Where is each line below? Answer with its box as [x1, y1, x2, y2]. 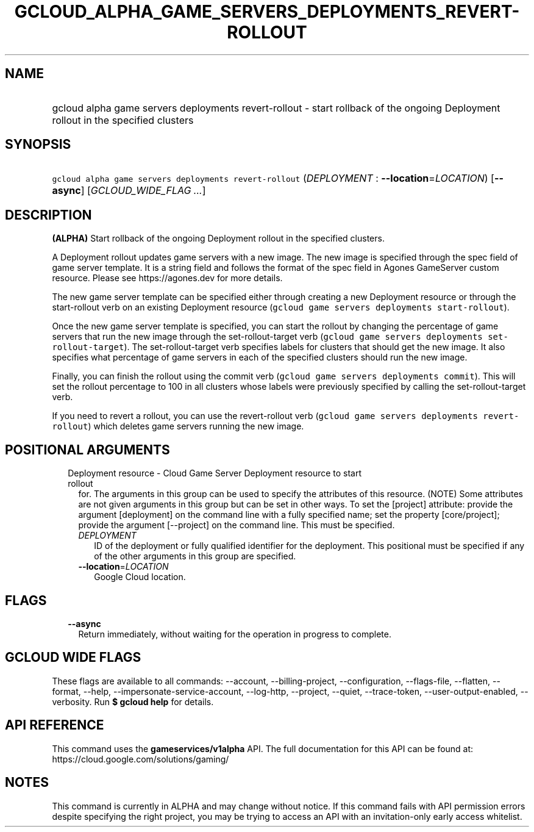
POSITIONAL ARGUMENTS [5, 442, 170, 457]
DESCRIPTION [5, 207, 92, 223]
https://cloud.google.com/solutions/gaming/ [52, 753, 229, 764]
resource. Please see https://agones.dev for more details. [52, 273, 283, 284]
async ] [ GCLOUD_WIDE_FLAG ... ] [52, 184, 206, 197]
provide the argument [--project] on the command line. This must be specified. [78, 520, 395, 531]
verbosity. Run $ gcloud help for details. [52, 696, 214, 707]
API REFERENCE [5, 717, 104, 733]
